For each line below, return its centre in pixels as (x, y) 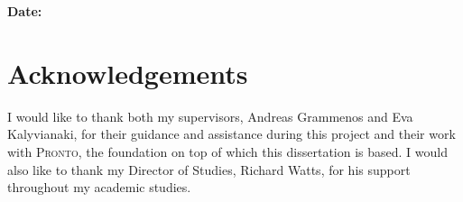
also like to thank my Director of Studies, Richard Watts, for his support (209, 169)
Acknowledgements (128, 73)
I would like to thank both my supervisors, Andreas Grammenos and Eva (210, 116)
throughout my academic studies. (99, 187)
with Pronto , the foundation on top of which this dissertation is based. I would (227, 151)
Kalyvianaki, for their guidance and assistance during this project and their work (231, 134)
